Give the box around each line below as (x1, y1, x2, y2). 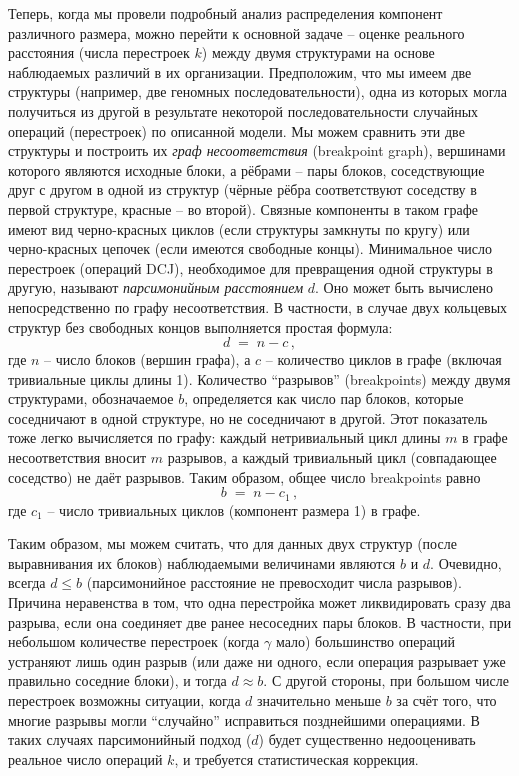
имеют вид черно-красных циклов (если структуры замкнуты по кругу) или (8, 218, 470, 239)
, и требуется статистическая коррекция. (174, 748, 419, 769)
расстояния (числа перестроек (8, 42, 190, 63)
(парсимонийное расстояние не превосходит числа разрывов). (86, 572, 462, 593)
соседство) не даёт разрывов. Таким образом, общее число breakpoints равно (8, 466, 481, 487)
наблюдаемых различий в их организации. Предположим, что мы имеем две (8, 61, 472, 82)
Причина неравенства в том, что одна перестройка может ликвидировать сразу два (8, 592, 511, 613)
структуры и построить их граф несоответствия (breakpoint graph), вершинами (8, 140, 506, 161)
